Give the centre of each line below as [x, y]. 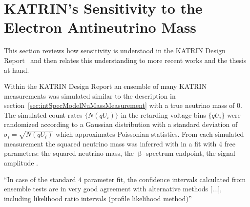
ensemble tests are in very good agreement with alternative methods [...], [113, 189]
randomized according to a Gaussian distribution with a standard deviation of [121, 124]
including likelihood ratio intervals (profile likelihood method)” [98, 198]
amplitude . [21, 163]
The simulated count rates [43, 114]
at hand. [17, 70]
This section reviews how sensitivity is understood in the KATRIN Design [115, 51]
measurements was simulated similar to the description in [90, 95]
